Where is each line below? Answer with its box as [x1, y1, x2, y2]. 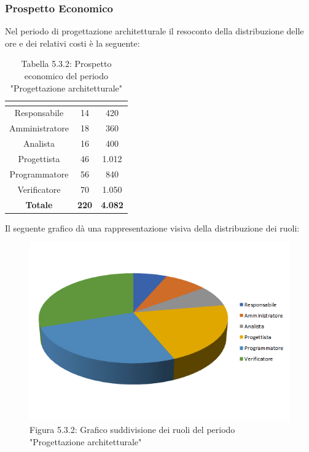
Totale [25, 198, 53, 211]
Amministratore [9, 122, 69, 134]
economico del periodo [24, 69, 108, 82]
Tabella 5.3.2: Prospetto [21, 57, 112, 70]
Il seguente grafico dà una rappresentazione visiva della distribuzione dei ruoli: [5, 221, 300, 234]
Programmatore [9, 167, 69, 180]
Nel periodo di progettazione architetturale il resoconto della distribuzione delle [5, 25, 304, 37]
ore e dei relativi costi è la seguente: [5, 36, 140, 49]
